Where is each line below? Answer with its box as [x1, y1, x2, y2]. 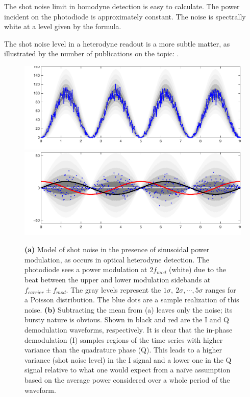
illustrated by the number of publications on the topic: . [4, 48, 179, 59]
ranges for [205, 284, 236, 295]
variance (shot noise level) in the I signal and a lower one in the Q [24, 354, 232, 365]
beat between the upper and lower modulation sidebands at [24, 274, 211, 285]
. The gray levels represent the [66, 284, 161, 295]
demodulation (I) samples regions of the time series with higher [24, 334, 223, 345]
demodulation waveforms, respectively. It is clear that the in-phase [24, 324, 233, 335]
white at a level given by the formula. [4, 21, 121, 32]
